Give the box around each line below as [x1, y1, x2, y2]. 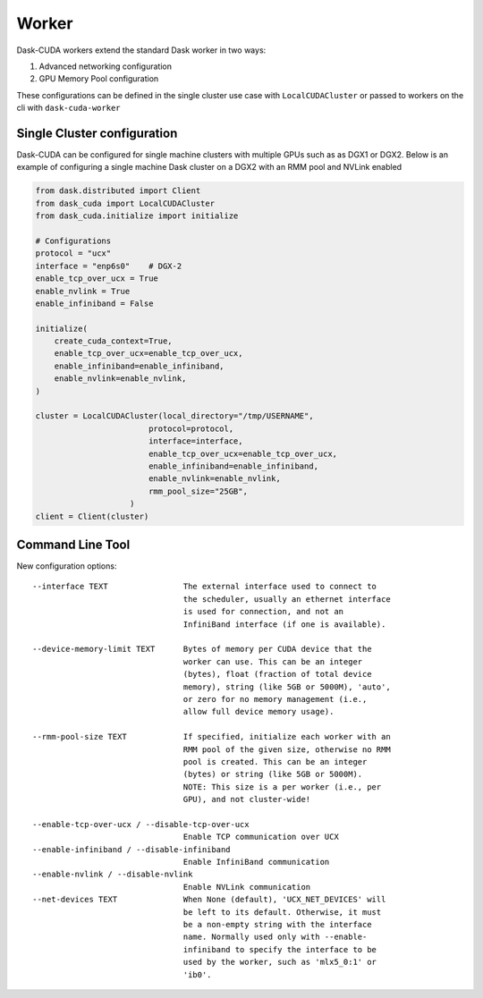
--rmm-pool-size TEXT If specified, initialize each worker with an [32, 732, 391, 742]
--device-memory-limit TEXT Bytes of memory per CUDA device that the [32, 644, 372, 655]
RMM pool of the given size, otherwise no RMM [182, 744, 391, 755]
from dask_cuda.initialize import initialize [35, 211, 239, 221]
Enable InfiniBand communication [182, 857, 330, 867]
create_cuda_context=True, [54, 336, 174, 346]
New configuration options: [16, 561, 117, 571]
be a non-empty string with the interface [182, 919, 372, 929]
